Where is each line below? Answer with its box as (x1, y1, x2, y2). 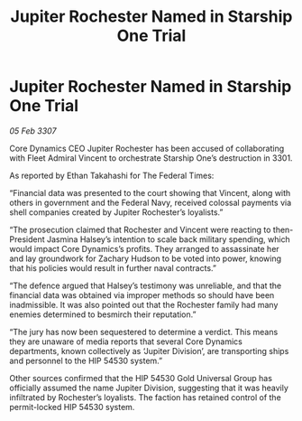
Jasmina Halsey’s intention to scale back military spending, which (46, 233, 290, 245)
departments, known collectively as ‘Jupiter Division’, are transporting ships (9, 345, 289, 356)
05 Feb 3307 (9, 125, 57, 136)
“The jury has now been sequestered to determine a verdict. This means (9, 326, 279, 337)
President (9, 233, 45, 245)
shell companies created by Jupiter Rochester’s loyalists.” (9, 206, 224, 218)
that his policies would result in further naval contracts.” (9, 262, 216, 273)
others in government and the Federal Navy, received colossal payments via (9, 197, 292, 208)
